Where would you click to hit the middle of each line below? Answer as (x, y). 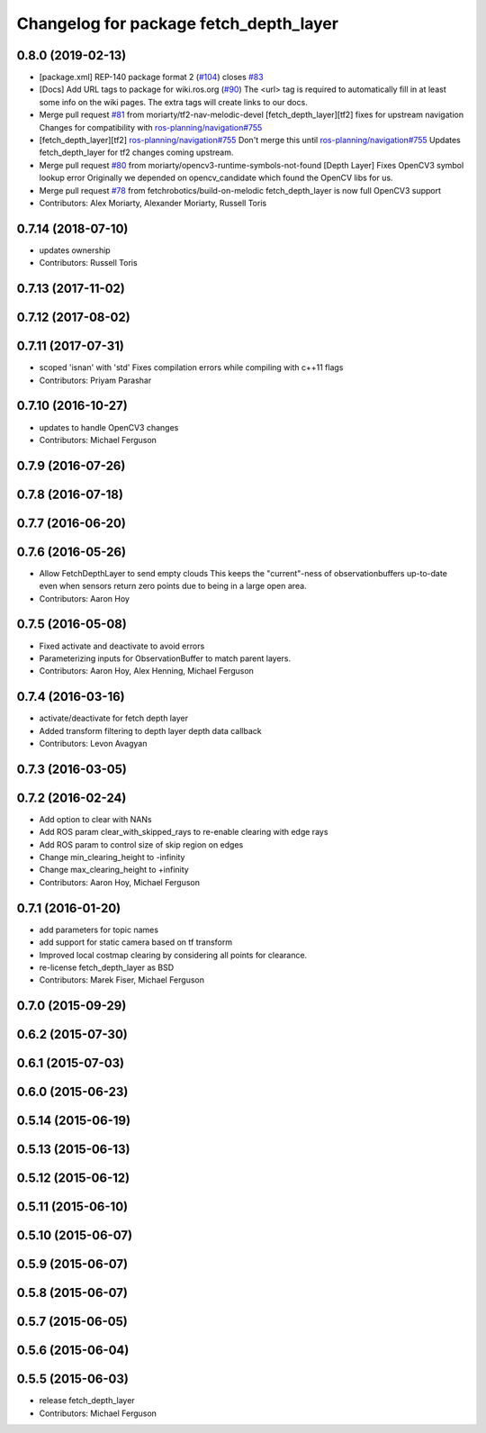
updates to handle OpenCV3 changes (109, 427)
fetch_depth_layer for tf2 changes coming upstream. (136, 152)
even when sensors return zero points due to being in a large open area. (173, 586)
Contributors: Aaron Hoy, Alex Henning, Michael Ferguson (146, 671)
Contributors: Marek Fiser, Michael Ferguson (121, 980)
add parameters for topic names (99, 930)
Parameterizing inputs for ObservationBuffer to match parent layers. (165, 658)
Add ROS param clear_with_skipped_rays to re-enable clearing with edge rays (184, 832)
